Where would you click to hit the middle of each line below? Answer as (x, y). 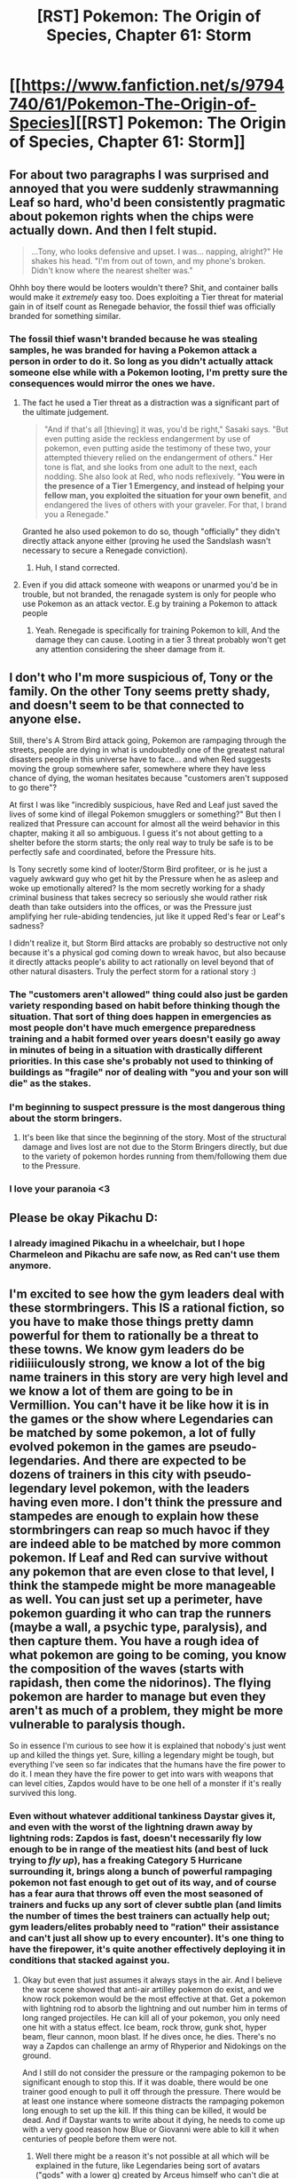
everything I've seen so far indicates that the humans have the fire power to (148, 1765)
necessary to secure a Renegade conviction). (105, 551)
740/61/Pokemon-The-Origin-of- (133, 104)
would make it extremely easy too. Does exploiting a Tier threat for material (146, 297)
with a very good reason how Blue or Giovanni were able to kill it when (150, 2129)
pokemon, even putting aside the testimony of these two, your (157, 448)
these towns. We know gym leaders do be (127, 1349)
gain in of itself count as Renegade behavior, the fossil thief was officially (143, 307)
